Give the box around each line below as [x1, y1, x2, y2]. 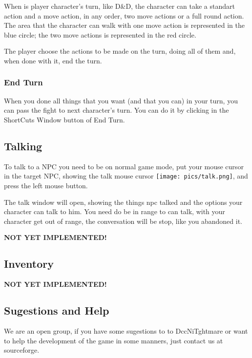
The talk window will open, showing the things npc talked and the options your [4, 197, 243, 207]
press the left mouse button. [4, 180, 88, 191]
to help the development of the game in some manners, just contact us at [4, 335, 223, 345]
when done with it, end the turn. [4, 55, 102, 65]
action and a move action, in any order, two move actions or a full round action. [4, 10, 244, 20]
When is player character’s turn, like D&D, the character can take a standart [4, 1, 235, 11]
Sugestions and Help [4, 303, 109, 318]
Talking [4, 138, 42, 153]
